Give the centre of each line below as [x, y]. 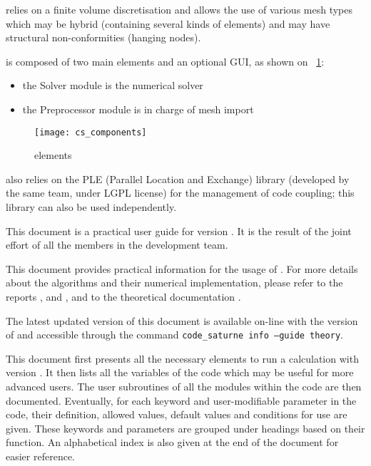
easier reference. [41, 456]
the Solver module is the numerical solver [113, 85]
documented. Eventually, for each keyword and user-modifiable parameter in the [181, 400]
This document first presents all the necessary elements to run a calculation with [182, 358]
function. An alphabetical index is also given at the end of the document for [172, 442]
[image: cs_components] [91, 132]
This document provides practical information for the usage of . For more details [182, 268]
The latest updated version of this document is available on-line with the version [182, 320]
